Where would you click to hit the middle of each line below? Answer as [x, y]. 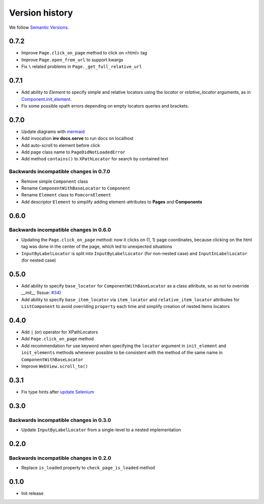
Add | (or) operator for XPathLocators [60, 332]
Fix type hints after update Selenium [58, 392]
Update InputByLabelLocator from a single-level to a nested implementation [101, 430]
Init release [33, 493]
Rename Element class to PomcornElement [66, 195]
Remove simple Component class [55, 181]
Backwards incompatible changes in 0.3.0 [60, 420]
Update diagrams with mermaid [53, 131]
